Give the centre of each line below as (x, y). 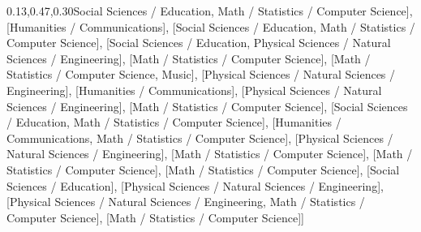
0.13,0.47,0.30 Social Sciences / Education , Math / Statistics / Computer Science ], (210, 11)
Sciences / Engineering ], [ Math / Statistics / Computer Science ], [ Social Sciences (207, 106)
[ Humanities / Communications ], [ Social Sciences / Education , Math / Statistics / (211, 26)
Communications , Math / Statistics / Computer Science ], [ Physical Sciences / (200, 137)
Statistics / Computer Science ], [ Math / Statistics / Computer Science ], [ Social (203, 169)
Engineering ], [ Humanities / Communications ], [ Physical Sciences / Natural (194, 90)
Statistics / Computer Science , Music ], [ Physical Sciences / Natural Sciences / (201, 74)
